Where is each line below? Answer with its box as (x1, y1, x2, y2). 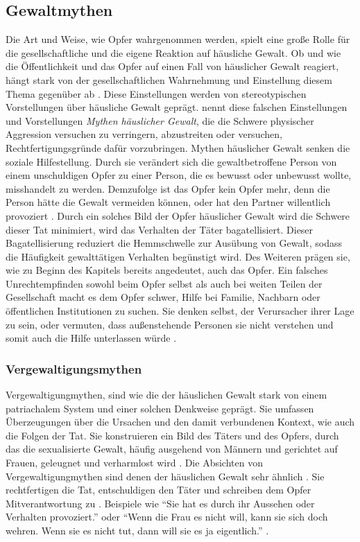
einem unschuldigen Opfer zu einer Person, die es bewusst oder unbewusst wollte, (6, 168, 352, 182)
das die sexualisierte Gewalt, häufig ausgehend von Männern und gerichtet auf (6, 442, 338, 456)
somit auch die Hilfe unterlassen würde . (6, 331, 177, 345)
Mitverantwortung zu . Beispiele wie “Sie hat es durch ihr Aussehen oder (6, 496, 315, 510)
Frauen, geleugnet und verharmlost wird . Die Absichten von (6, 455, 263, 470)
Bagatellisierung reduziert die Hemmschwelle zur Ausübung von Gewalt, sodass (6, 236, 343, 250)
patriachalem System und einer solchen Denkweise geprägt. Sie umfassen (6, 401, 314, 415)
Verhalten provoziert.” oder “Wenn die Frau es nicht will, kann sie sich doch (6, 509, 328, 524)
